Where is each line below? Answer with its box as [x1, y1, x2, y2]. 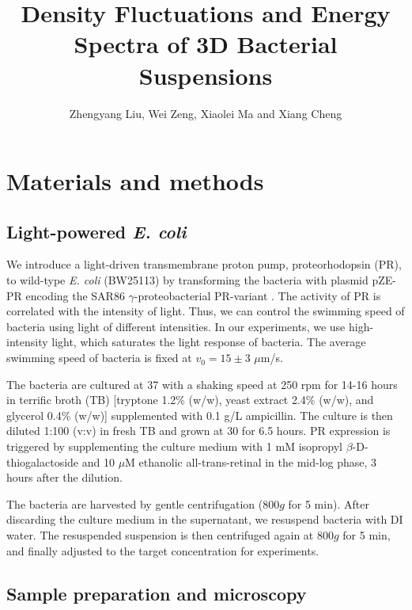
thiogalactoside [6, 453, 79, 470]
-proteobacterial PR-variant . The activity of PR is [134, 287, 381, 303]
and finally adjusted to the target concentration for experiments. [6, 542, 319, 559]
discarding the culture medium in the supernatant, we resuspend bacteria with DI [6, 511, 403, 528]
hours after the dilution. [6, 469, 123, 486]
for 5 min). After [288, 495, 369, 512]
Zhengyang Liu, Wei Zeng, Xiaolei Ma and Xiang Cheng [69, 105, 342, 121]
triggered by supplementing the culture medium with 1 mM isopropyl [6, 438, 342, 455]
